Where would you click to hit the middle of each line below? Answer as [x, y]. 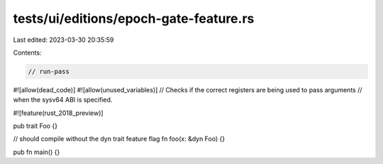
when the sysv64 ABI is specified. [63, 100]
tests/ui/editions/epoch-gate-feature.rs [134, 18]
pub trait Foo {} [35, 126]
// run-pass [49, 71]
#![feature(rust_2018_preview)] [58, 113]
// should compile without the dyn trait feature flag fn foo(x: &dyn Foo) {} [119, 139]
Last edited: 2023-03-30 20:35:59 [63, 40]
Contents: [27, 53]
